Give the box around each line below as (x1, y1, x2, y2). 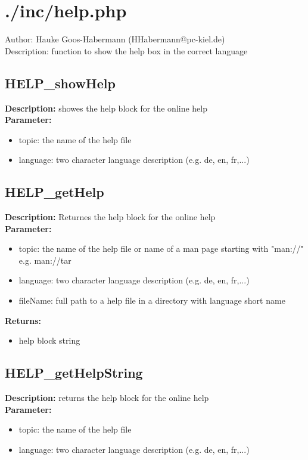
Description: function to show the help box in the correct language (5, 44, 248, 57)
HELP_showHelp (5, 73, 116, 92)
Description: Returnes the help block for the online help (5, 211, 216, 223)
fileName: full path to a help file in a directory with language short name (18, 294, 285, 307)
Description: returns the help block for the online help (5, 391, 209, 404)
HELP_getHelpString (5, 363, 143, 382)
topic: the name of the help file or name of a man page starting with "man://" (18, 242, 304, 255)
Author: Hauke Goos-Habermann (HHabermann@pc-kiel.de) (5, 33, 225, 45)
